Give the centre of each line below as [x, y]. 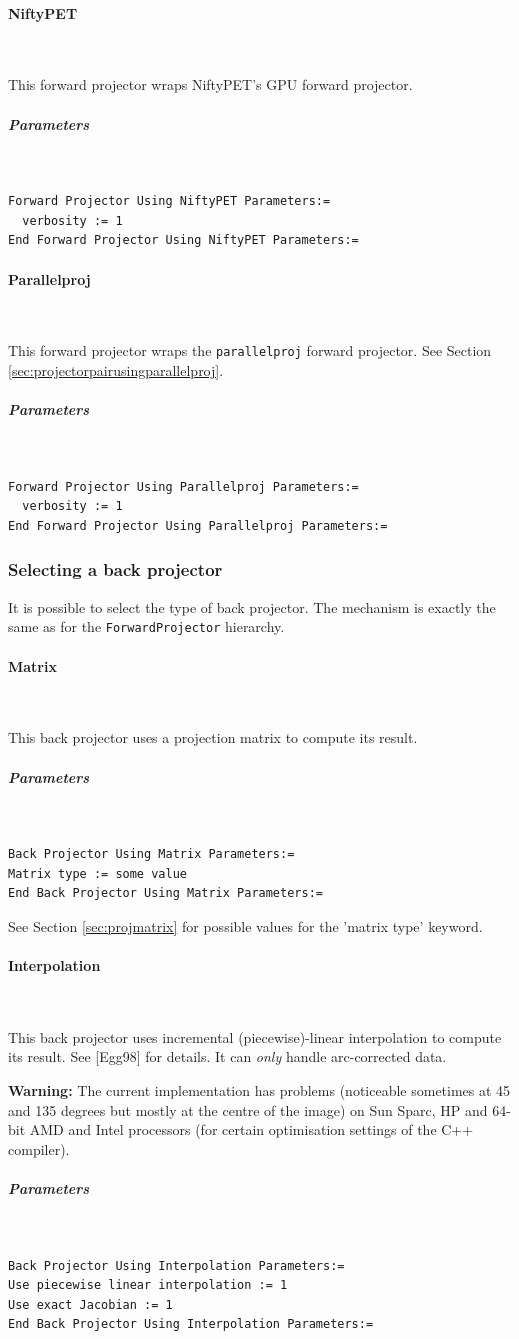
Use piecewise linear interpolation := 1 [148, 1285]
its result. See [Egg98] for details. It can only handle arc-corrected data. [227, 1056]
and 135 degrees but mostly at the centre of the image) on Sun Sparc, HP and [248, 1109]
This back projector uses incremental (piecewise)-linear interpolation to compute [255, 1036]
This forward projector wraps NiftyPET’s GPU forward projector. [210, 84]
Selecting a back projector [115, 569]
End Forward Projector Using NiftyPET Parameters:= [183, 240]
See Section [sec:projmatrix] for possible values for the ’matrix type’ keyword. [245, 925]
